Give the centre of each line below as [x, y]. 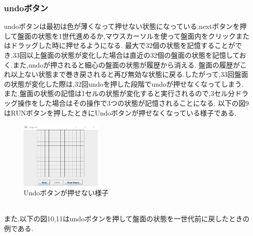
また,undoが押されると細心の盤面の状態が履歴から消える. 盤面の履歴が [126, 64]
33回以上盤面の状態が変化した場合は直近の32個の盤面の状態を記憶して [126, 55]
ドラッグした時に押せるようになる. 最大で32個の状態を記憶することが [123, 45]
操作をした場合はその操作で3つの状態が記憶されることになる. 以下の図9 [133, 103]
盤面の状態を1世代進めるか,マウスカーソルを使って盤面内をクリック [126, 35]
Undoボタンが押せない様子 [66, 192]
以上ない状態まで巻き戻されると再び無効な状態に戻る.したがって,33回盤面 [129, 74]
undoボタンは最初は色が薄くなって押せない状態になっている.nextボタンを [122, 26]
